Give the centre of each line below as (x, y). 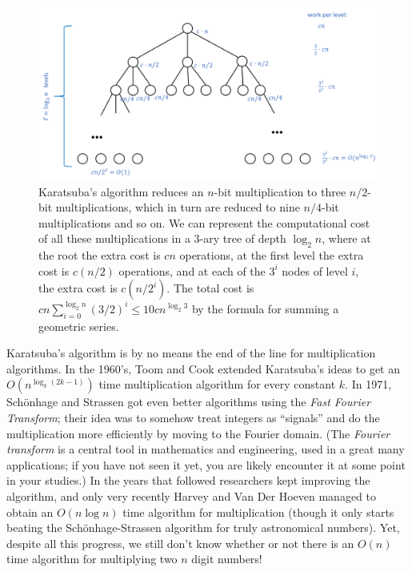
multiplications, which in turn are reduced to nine (178, 207)
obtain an (30, 512)
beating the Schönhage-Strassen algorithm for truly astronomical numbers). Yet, (203, 528)
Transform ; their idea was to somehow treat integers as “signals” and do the (193, 417)
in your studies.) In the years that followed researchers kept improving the (188, 480)
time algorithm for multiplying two (92, 559)
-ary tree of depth (243, 238)
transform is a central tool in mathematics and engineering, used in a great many (206, 449)
